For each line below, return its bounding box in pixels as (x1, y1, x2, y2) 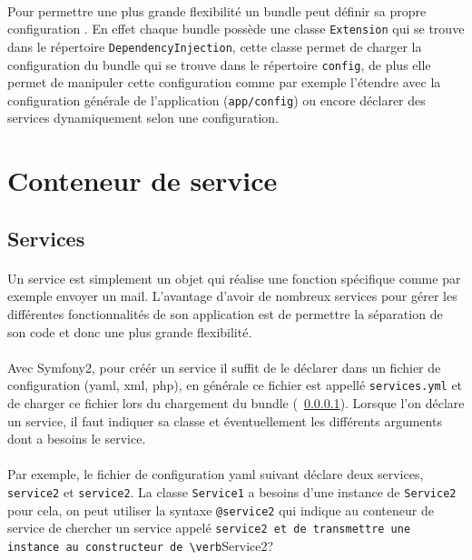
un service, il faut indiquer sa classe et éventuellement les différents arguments (7, 411, 442, 430)
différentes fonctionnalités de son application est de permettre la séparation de (7, 304, 443, 323)
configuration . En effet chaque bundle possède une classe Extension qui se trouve (7, 19, 465, 38)
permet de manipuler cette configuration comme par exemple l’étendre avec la (7, 73, 441, 92)
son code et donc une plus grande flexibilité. (7, 322, 252, 341)
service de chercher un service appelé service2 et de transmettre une (7, 518, 411, 537)
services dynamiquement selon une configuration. (7, 108, 279, 127)
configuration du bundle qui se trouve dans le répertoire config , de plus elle (7, 55, 431, 74)
